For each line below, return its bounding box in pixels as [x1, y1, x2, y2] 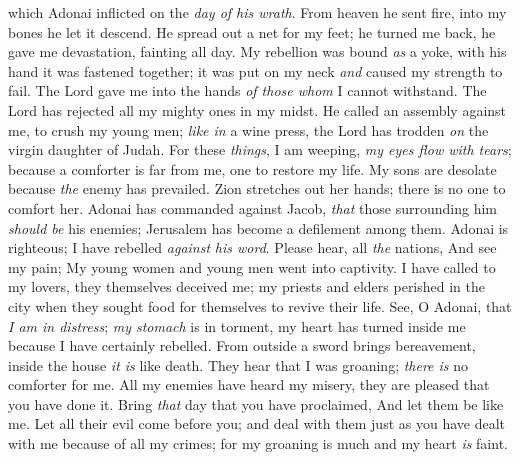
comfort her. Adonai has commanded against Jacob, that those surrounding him [8, 197, 498, 218]
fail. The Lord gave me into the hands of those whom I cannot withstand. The [8, 80, 487, 101]
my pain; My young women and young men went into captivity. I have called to [8, 256, 496, 277]
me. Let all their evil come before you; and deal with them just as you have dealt [8, 413, 505, 434]
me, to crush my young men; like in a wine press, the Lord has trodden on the [8, 119, 489, 140]
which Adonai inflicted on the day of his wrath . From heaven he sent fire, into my [8, 2, 507, 22]
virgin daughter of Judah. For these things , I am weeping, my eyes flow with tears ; [8, 139, 512, 160]
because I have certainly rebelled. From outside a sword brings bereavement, [8, 335, 476, 356]
